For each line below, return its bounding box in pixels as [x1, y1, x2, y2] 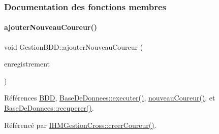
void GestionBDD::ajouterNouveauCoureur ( [4, 41, 143, 52]
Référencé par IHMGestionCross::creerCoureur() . [4, 119, 157, 130]
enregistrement [4, 58, 50, 69]
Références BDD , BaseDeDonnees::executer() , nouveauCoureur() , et [4, 92, 215, 103]
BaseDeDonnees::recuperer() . [4, 103, 94, 113]
